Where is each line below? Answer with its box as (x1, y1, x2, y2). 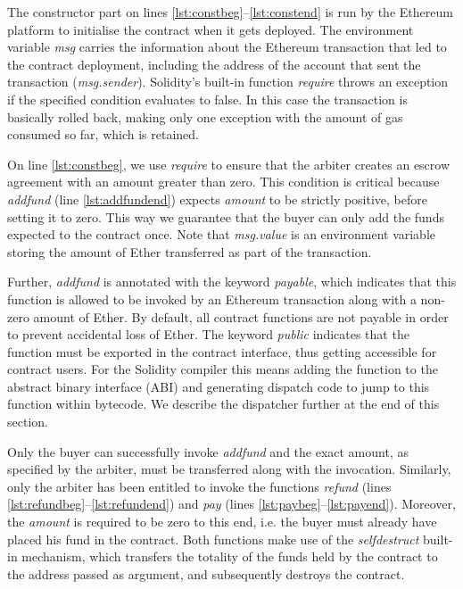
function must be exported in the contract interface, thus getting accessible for (7, 342, 437, 361)
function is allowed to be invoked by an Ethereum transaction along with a (7, 289, 417, 308)
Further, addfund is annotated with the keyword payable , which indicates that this (7, 272, 457, 291)
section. (7, 412, 48, 431)
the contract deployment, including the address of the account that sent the (7, 54, 421, 73)
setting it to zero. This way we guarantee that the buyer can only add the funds (7, 207, 444, 226)
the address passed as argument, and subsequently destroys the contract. (7, 564, 405, 583)
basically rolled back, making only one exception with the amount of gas (7, 107, 403, 126)
